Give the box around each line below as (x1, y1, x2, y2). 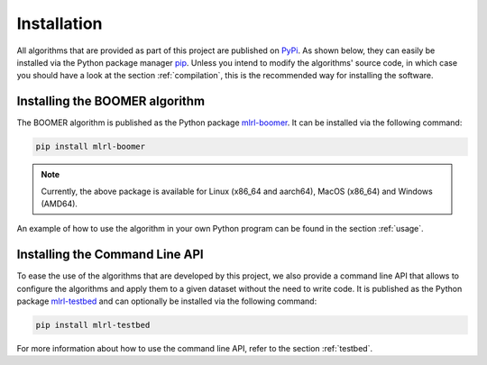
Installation (16, 14, 103, 33)
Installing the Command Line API (16, 247, 204, 262)
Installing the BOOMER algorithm (16, 94, 206, 109)
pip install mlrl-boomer (35, 141, 146, 152)
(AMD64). (41, 198, 78, 209)
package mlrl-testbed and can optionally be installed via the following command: (16, 296, 317, 306)
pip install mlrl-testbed (35, 320, 151, 331)
